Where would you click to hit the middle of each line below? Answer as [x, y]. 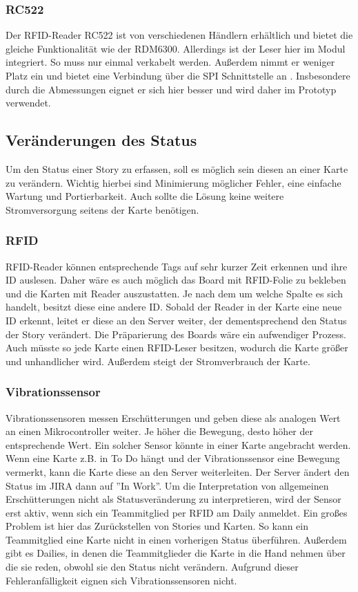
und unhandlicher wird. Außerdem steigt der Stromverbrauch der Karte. [158, 361]
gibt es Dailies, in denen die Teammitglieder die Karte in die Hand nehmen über [176, 553]
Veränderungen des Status [101, 140]
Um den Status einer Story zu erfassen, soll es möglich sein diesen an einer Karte [177, 168]
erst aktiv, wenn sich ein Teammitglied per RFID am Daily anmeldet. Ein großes [177, 512]
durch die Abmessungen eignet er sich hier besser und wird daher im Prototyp [171, 89]
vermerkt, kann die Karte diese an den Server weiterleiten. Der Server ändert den [178, 471]
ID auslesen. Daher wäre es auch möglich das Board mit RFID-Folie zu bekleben [176, 280]
